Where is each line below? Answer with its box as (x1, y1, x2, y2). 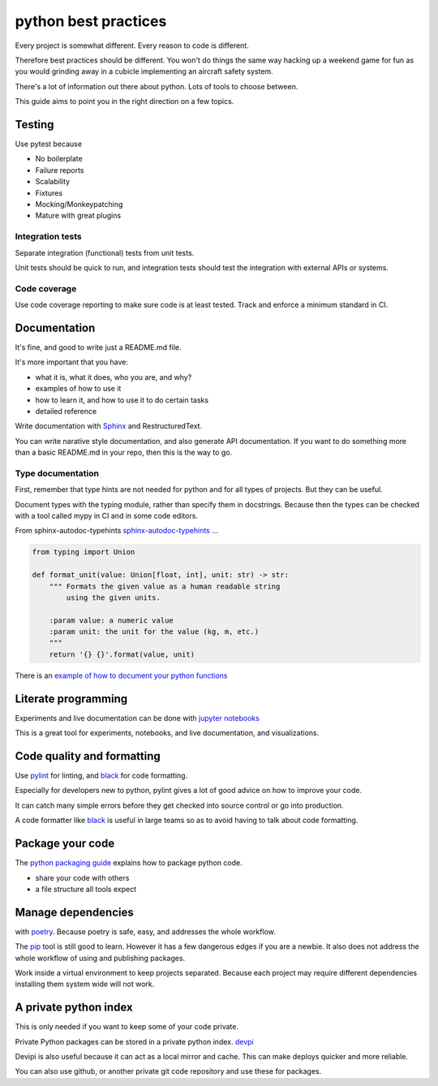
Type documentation (15, 468, 99, 479)
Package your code (15, 837, 115, 851)
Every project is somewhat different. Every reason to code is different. (15, 41, 249, 50)
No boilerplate (35, 154, 83, 164)
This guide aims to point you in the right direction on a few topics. (15, 97, 234, 106)
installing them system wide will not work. (15, 979, 155, 989)
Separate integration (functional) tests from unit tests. (15, 248, 195, 257)
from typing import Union (32, 548, 135, 557)
